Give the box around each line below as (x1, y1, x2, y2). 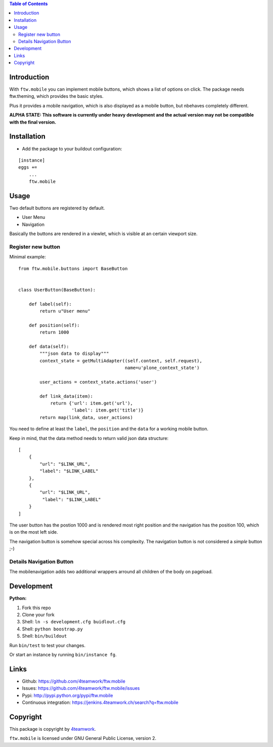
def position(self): (28, 322, 80, 328)
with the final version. (9, 119, 57, 125)
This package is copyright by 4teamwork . (9, 726, 96, 732)
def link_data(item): (39, 393, 94, 399)
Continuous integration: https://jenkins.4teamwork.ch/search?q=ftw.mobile (22, 699, 179, 705)
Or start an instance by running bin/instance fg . (9, 651, 117, 657)
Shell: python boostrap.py (22, 626, 83, 632)
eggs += (18, 165, 37, 170)
